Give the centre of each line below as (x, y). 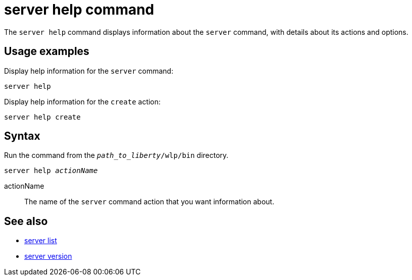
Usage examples (47, 51)
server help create (42, 117)
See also (26, 221)
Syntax (22, 136)
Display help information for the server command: (89, 71)
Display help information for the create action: (83, 101)
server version (48, 256)
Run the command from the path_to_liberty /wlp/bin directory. (116, 155)
